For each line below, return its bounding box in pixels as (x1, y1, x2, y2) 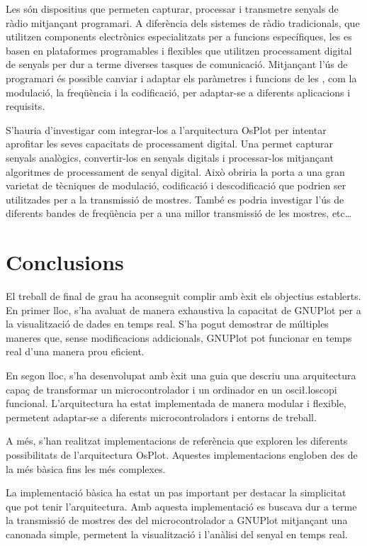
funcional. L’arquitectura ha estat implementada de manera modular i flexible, (6, 396, 346, 411)
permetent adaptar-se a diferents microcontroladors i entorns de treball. (6, 409, 317, 424)
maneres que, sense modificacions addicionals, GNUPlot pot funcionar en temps (6, 330, 352, 345)
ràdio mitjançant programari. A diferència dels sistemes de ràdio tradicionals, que (6, 15, 360, 30)
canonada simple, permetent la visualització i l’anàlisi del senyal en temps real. (6, 526, 348, 541)
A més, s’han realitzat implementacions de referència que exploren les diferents (6, 433, 348, 448)
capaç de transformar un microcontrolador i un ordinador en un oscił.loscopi (6, 381, 337, 396)
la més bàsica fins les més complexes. (6, 461, 166, 476)
